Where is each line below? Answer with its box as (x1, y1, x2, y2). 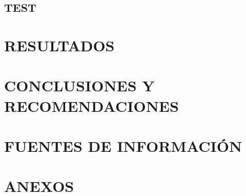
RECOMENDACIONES (4, 95, 179, 116)
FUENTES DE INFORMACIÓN (4, 135, 242, 156)
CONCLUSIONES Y (4, 75, 155, 96)
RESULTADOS (4, 34, 115, 55)
